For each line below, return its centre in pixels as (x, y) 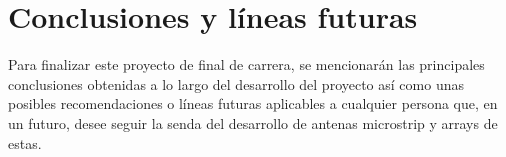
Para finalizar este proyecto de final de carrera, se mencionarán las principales (246, 64)
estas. (25, 142)
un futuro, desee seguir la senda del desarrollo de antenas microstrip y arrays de (253, 122)
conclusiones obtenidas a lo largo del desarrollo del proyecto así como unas (236, 83)
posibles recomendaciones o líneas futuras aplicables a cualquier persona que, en (253, 103)
